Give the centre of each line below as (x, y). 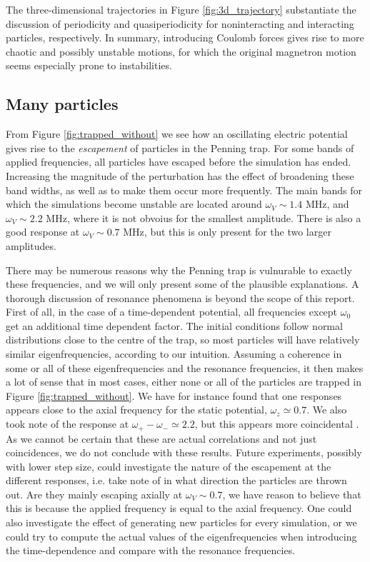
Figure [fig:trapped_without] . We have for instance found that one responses (174, 395)
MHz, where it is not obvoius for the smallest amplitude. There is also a (204, 217)
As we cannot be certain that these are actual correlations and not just (161, 438)
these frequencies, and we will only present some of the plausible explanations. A (182, 284)
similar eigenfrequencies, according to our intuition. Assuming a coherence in (174, 354)
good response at (43, 232)
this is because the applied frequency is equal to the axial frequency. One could (179, 508)
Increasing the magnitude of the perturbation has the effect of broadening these (180, 175)
